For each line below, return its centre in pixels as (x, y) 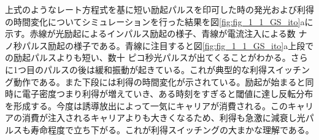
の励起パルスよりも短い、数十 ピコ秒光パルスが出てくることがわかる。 (148, 57)
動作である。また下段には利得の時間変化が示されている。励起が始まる (155, 81)
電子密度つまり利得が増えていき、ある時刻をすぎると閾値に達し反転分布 (167, 94)
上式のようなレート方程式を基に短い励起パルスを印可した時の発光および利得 (159, 9)
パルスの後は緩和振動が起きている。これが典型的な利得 (155, 69)
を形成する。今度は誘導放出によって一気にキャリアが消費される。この (146, 105)
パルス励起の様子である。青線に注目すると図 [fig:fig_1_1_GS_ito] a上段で (168, 45)
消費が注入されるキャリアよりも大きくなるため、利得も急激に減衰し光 (163, 118)
